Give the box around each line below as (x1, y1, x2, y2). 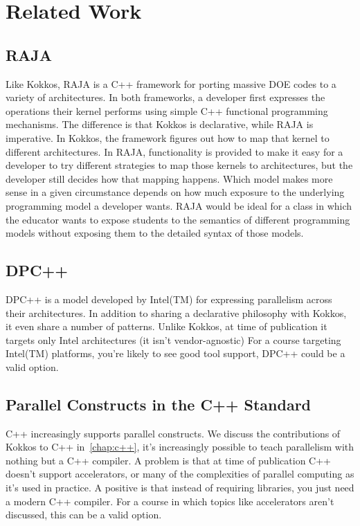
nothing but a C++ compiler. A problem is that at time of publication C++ (6, 453, 331, 467)
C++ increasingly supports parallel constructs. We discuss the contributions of (6, 426, 341, 440)
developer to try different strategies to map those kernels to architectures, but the (6, 158, 353, 172)
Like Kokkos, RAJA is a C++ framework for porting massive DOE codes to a (6, 76, 336, 91)
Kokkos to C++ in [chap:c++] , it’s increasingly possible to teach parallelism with (6, 439, 354, 454)
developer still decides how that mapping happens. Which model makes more (6, 171, 333, 185)
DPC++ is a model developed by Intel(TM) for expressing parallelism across (6, 291, 332, 306)
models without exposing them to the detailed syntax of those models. (6, 226, 304, 240)
